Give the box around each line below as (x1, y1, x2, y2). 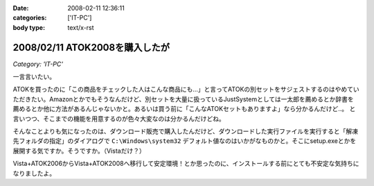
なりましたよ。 (12, 169, 55, 177)
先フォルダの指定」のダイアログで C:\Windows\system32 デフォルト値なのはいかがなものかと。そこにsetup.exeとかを (12, 137, 357, 145)
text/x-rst (67, 23, 94, 31)
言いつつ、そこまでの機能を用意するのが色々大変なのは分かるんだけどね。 (12, 115, 225, 123)
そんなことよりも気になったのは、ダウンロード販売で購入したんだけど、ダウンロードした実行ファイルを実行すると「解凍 (12, 127, 359, 135)
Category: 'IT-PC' (12, 60, 64, 68)
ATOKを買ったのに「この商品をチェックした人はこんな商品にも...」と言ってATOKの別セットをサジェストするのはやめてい (12, 85, 359, 94)
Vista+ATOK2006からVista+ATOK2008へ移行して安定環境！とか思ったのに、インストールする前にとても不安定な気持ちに (12, 160, 359, 168)
